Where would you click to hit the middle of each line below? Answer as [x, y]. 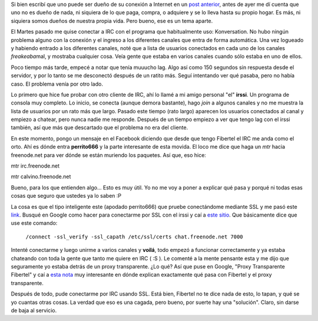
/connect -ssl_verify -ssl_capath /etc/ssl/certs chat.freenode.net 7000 [135, 237]
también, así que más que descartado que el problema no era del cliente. [100, 127]
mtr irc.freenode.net [35, 166]
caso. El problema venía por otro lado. [57, 84]
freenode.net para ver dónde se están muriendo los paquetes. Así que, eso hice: [108, 155]
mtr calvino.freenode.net [41, 176]
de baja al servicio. [34, 310]
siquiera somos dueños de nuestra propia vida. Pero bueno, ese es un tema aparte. [112, 21]
